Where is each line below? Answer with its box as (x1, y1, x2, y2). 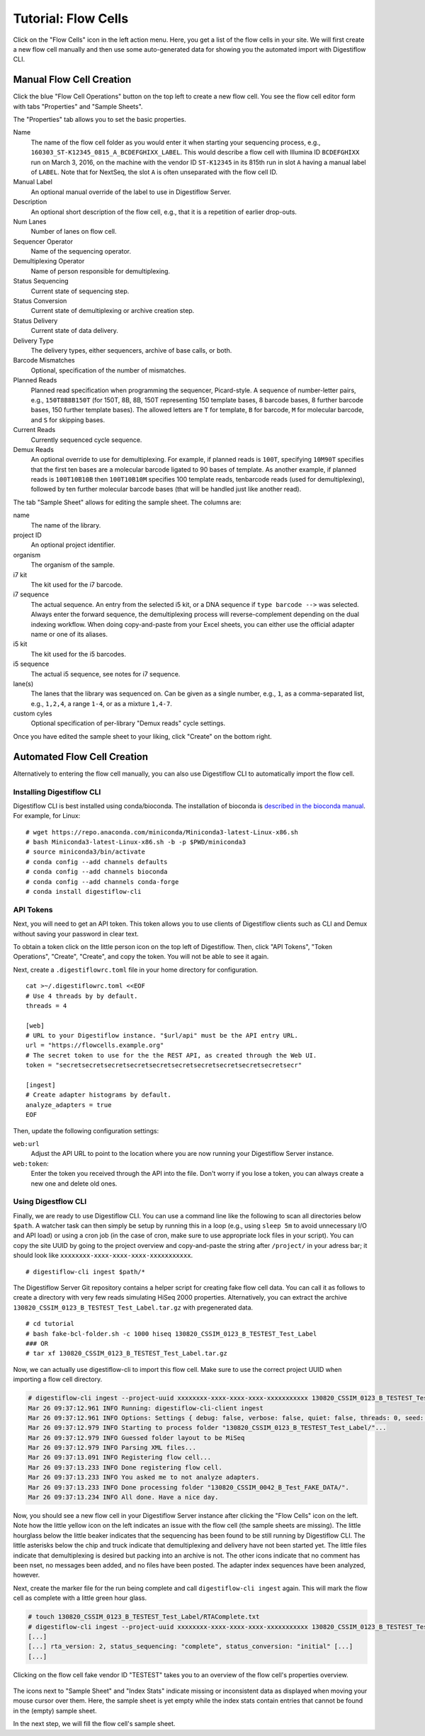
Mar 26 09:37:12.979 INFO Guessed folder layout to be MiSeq (28, 1434, 245, 1441)
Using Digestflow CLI (13, 1197, 87, 1207)
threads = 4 (25, 1002, 67, 1009)
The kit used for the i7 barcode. (30, 580, 123, 589)
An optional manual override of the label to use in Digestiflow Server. (30, 188, 232, 196)
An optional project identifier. (30, 540, 116, 549)
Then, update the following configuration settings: (13, 1126, 159, 1135)
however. (13, 1571, 40, 1579)
